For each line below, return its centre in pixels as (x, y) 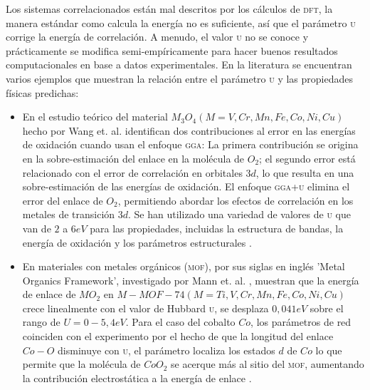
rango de (41, 322)
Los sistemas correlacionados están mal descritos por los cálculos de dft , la (169, 9)
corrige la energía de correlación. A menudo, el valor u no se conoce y (157, 37)
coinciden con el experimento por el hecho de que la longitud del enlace (178, 336)
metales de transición (69, 214)
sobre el (327, 308)
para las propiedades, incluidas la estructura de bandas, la (217, 228)
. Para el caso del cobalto (180, 322)
